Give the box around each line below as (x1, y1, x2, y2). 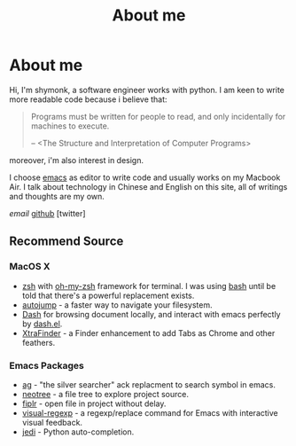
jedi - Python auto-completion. (21, 426, 135, 437)
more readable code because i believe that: (9, 94, 167, 105)
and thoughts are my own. (9, 191, 105, 201)
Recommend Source (9, 234, 124, 249)
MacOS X (9, 261, 51, 273)
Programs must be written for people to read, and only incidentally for (30, 111, 286, 121)
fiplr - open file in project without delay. (21, 398, 167, 409)
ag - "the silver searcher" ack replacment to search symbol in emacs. (21, 379, 277, 390)
